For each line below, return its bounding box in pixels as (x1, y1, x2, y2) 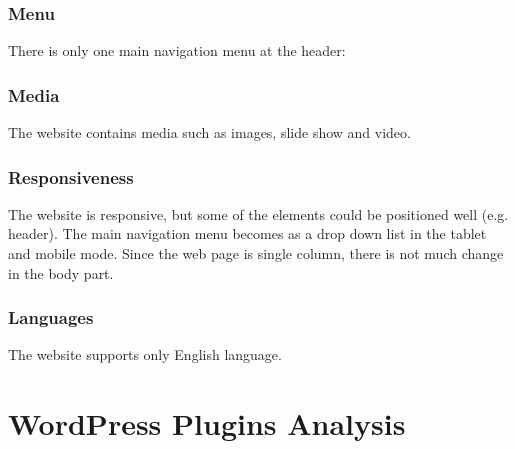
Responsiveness (8, 164, 134, 189)
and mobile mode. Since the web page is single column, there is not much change (8, 243, 504, 264)
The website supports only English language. (8, 344, 282, 365)
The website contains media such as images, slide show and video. (8, 122, 411, 143)
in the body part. (8, 262, 114, 283)
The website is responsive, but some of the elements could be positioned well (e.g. (8, 203, 509, 224)
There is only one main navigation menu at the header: (8, 40, 346, 61)
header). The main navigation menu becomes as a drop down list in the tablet (8, 223, 487, 244)
